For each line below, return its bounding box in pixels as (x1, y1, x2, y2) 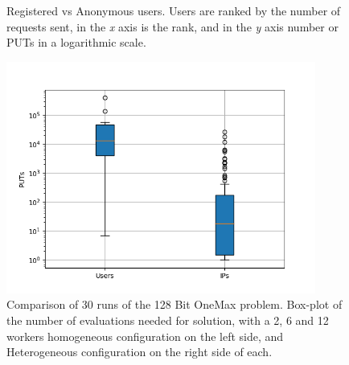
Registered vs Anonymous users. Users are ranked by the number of (6, 2, 341, 18)
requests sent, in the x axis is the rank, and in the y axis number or (6, 18, 339, 35)
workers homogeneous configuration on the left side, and (6, 327, 284, 344)
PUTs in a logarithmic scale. (6, 34, 146, 51)
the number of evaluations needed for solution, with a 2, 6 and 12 (6, 311, 329, 328)
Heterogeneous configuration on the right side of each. (6, 343, 273, 360)
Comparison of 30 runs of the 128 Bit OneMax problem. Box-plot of (6, 296, 343, 313)
